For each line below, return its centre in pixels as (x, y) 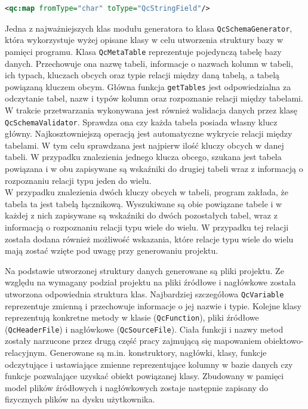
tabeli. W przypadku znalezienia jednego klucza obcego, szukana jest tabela (143, 157)
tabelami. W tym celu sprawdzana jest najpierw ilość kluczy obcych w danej (144, 145)
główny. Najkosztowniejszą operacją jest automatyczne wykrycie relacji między (149, 133)
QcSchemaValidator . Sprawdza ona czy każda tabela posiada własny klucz (141, 122)
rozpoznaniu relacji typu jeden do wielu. (78, 180)
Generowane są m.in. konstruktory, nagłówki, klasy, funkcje (158, 353)
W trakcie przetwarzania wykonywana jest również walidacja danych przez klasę (151, 110)
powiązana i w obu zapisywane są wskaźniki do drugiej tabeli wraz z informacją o (154, 168)
